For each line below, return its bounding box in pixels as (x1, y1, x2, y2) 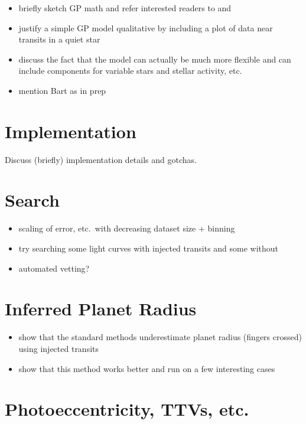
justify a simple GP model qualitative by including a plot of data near (18, 21, 273, 34)
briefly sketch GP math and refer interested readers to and (18, 2, 232, 14)
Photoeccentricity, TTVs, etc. (5, 397, 249, 421)
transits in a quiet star (18, 33, 100, 45)
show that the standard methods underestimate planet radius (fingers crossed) (18, 331, 302, 343)
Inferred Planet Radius (5, 296, 197, 321)
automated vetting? (18, 262, 90, 274)
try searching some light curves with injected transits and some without (18, 242, 279, 254)
